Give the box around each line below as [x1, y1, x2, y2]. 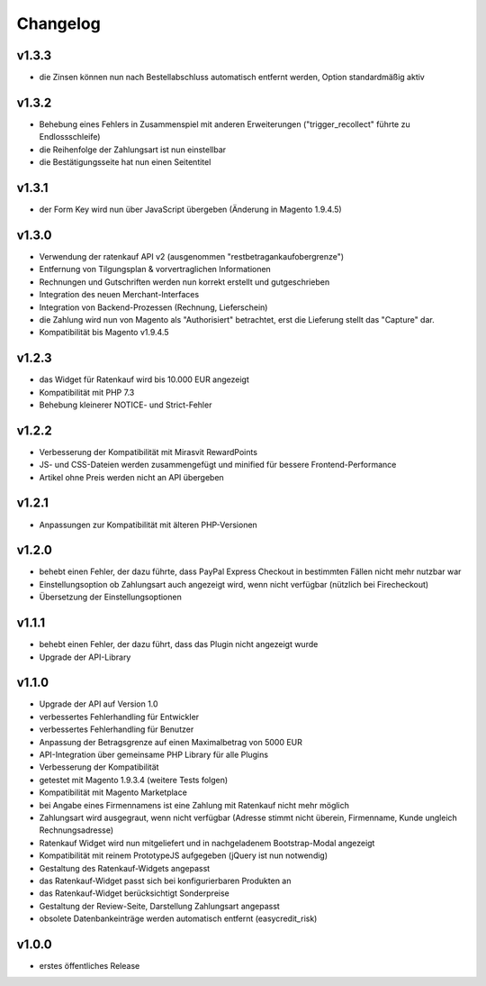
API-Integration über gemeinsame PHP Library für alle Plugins [39, 749, 269, 761]
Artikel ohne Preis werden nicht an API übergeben [39, 471, 224, 482]
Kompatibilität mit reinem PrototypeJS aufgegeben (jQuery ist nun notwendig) [39, 850, 328, 861]
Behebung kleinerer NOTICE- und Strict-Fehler [39, 399, 212, 410]
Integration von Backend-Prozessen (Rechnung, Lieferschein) [39, 302, 268, 313]
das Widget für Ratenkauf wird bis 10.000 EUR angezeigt [39, 374, 249, 385]
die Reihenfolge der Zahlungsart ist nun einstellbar [39, 144, 227, 155]
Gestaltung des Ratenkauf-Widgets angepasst [39, 863, 211, 873]
